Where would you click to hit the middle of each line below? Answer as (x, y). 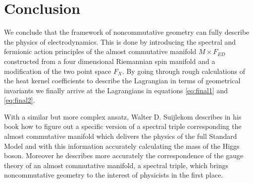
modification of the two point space (58, 71)
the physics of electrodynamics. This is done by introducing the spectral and (120, 41)
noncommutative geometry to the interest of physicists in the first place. (114, 175)
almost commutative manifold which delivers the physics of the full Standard (121, 136)
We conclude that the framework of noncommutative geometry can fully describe (127, 32)
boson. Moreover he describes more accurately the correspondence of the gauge (124, 155)
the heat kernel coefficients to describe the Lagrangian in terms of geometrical (122, 81)
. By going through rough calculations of (183, 71)
